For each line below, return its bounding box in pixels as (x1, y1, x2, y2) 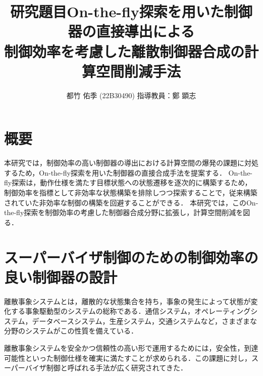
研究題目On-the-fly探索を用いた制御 (10, 1, 252, 22)
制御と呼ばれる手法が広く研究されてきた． (46, 362, 187, 373)
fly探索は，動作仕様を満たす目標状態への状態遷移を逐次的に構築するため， (4, 177, 252, 188)
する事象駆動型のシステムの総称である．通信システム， (11, 306, 195, 316)
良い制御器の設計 (4, 266, 118, 287)
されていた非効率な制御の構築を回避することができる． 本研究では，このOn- (4, 197, 258, 207)
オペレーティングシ (194, 306, 258, 316)
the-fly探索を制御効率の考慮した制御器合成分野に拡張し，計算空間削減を (4, 207, 243, 218)
